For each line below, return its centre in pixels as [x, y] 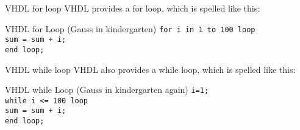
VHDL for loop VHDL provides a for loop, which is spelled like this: [133, 8]
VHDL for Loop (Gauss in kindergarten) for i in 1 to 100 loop [130, 28]
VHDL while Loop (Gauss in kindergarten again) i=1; [107, 90]
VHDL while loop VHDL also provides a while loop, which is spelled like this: [150, 69]
